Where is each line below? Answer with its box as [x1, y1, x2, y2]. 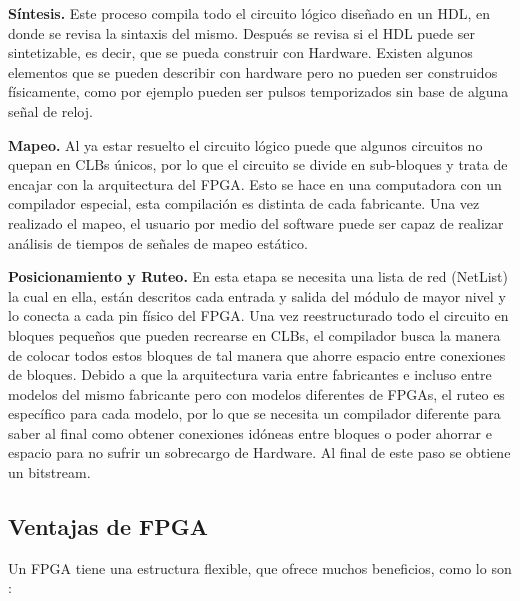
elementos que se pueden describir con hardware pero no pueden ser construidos [8, 61, 498, 82]
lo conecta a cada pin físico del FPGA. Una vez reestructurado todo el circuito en [8, 305, 509, 326]
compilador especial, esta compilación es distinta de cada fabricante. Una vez [8, 193, 480, 214]
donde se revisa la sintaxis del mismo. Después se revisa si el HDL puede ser [8, 22, 475, 43]
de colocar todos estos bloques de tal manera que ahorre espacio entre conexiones [8, 344, 506, 365]
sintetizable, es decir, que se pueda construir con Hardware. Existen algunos [8, 42, 473, 63]
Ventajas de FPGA [8, 511, 209, 542]
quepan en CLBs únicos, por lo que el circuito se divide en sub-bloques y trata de [8, 154, 508, 175]
